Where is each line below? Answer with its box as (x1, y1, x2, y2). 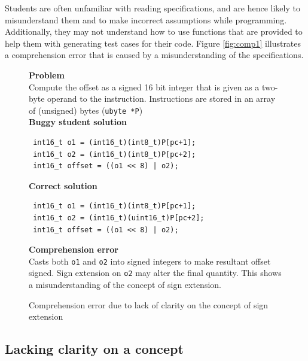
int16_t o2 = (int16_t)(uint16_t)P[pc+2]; (33, 213, 205, 222)
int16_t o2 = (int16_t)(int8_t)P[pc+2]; (33, 150, 196, 159)
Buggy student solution (29, 116, 127, 128)
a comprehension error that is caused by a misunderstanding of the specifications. (5, 48, 304, 61)
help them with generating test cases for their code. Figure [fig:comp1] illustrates (5, 37, 301, 49)
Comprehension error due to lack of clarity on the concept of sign (29, 298, 269, 311)
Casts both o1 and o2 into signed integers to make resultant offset (29, 254, 271, 267)
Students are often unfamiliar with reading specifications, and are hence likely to (5, 2, 300, 14)
